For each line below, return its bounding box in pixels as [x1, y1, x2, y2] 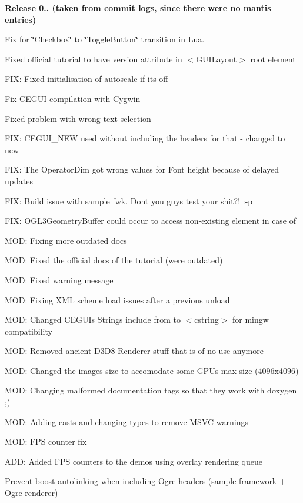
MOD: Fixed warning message [5, 273, 114, 286]
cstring [194, 313, 219, 326]
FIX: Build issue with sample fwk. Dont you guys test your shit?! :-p [5, 194, 253, 207]
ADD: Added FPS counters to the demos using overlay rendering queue [5, 455, 262, 467]
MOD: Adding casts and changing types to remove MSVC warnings [5, 415, 248, 428]
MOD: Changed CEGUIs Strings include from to [5, 313, 181, 326]
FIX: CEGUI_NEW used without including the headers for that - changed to [5, 132, 285, 144]
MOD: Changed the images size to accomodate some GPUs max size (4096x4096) [5, 364, 299, 376]
